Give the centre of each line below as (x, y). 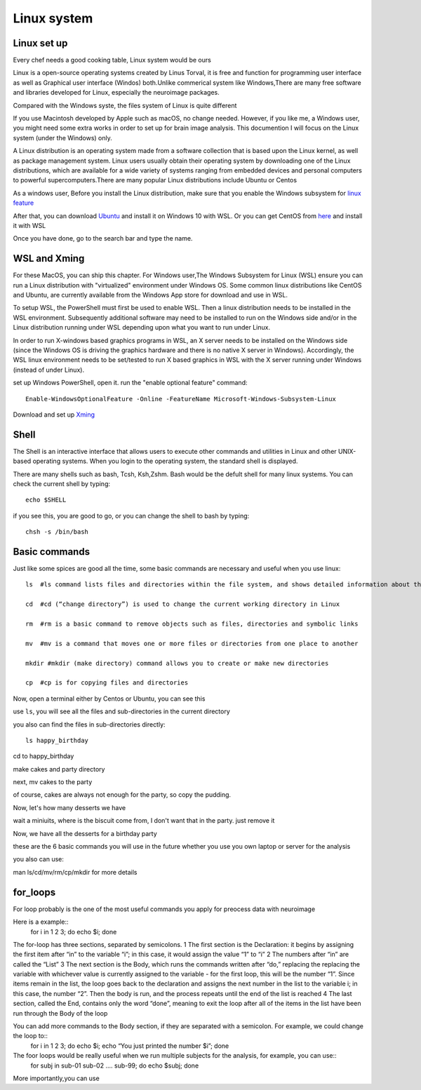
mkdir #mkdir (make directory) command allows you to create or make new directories (177, 663)
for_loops (34, 892)
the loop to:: (31, 1036)
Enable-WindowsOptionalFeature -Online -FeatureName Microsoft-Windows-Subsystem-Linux (181, 399)
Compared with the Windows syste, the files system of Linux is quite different (125, 105)
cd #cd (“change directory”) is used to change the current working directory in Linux (183, 604)
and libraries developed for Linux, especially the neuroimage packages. (116, 93)
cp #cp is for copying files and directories (107, 683)
